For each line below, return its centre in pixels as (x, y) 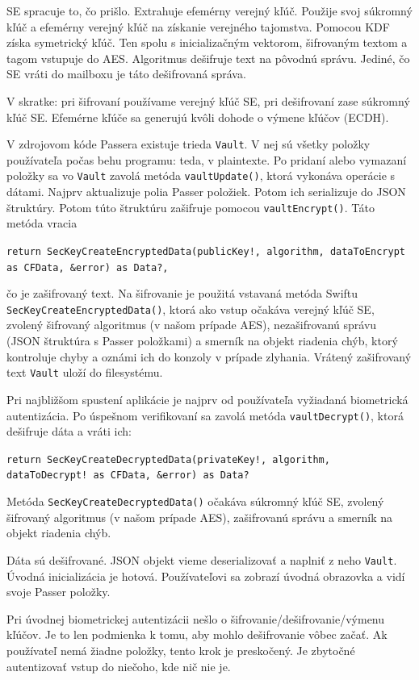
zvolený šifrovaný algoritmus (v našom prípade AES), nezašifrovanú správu (192, 325)
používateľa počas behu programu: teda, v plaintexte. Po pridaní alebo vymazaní (207, 159)
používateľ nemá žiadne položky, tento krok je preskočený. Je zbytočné (181, 650)
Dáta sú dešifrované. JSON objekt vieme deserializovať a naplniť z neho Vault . (202, 559)
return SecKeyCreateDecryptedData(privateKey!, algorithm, (168, 459)
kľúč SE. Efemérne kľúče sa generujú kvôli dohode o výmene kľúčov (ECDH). (198, 117)
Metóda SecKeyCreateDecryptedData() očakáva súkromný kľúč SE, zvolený (195, 501)
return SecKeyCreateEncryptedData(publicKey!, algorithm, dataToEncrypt (206, 251)
